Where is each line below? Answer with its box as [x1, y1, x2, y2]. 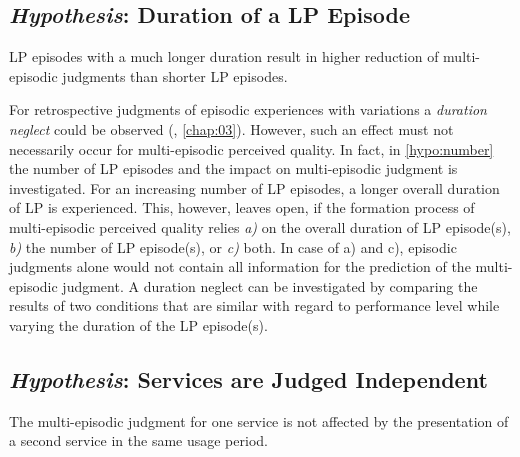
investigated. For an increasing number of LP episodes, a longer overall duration [9, 177, 500, 198]
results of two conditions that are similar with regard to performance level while [9, 295, 500, 316]
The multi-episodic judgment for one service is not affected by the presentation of [9, 410, 509, 431]
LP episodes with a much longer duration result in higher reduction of [9, 46, 439, 67]
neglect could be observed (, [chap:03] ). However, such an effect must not [9, 118, 454, 139]
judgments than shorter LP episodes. [62, 65, 288, 86]
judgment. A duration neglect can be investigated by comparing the [62, 275, 478, 296]
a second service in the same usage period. [9, 430, 268, 451]
